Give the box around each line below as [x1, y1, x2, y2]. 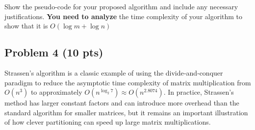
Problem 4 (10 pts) [4, 45, 103, 60]
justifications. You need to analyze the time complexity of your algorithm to [4, 11, 243, 21]
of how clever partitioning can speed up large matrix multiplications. [4, 117, 211, 127]
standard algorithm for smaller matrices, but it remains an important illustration [4, 107, 248, 117]
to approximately [30, 87, 82, 97]
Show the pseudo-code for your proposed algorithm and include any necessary [4, 1, 238, 11]
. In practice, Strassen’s [163, 87, 234, 97]
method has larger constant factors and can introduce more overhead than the [4, 98, 239, 108]
